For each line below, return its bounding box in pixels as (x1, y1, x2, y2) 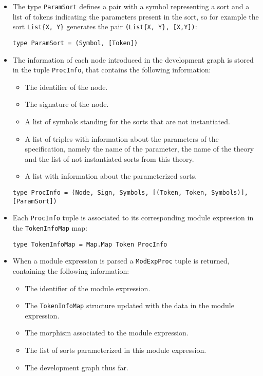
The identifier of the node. (25, 81, 108, 92)
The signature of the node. (25, 99, 109, 109)
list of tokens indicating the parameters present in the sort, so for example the (12, 11, 259, 22)
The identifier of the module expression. (25, 283, 151, 293)
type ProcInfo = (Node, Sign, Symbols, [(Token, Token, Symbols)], (12, 189, 248, 196)
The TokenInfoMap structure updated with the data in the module (25, 300, 234, 311)
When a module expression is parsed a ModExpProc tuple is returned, (12, 255, 230, 266)
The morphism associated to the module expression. (25, 327, 189, 338)
